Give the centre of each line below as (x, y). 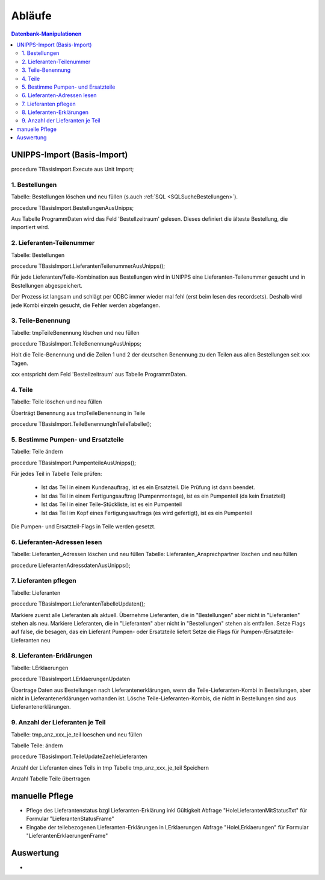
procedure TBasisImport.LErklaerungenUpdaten (71, 679)
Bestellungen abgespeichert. (47, 285)
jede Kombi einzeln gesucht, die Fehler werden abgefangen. (86, 305)
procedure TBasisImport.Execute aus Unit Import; (73, 169)
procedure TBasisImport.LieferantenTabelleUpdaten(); (78, 604)
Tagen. (20, 363)
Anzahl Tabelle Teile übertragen (51, 779)
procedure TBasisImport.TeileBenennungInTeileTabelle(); (81, 424)
